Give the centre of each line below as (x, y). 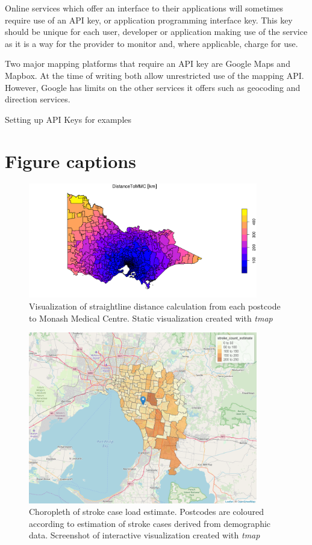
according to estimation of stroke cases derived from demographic (150, 523)
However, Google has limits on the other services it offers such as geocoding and (153, 87)
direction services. (38, 99)
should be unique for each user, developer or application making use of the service (156, 32)
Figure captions (70, 160)
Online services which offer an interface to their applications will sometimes (144, 8)
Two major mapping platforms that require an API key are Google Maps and (148, 64)
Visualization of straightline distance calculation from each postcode (155, 306)
